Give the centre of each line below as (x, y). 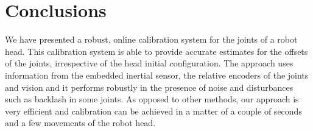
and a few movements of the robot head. (80, 123)
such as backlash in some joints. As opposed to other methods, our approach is (152, 99)
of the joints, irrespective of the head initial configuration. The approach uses (149, 63)
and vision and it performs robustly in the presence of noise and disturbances (149, 87)
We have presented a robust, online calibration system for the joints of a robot (151, 39)
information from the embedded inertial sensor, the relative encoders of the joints (157, 75)
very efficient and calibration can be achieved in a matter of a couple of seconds (153, 111)
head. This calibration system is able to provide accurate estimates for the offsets (156, 51)
